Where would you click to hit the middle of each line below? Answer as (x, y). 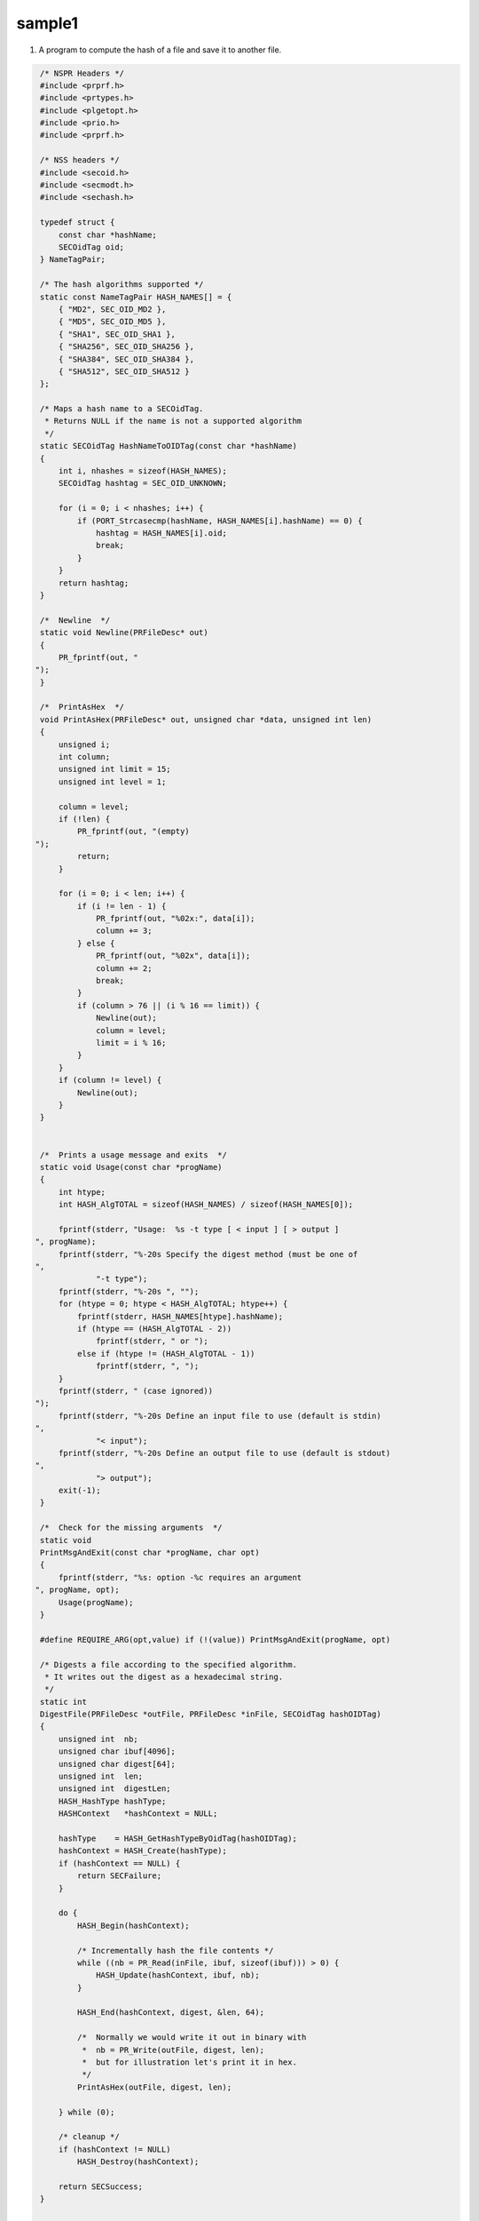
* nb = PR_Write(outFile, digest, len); (173, 2050)
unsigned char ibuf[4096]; (117, 1751)
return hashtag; (94, 583)
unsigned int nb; (98, 1739)
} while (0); (86, 2112)
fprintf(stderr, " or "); (152, 1341)
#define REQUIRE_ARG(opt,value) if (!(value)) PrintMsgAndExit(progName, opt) (216, 1640)
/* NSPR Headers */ (82, 73)
